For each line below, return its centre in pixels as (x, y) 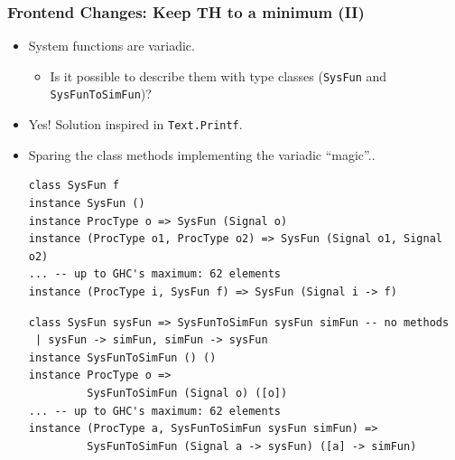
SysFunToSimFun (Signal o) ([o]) (187, 393)
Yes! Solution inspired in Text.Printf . (135, 124)
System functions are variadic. (111, 46)
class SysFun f (74, 186)
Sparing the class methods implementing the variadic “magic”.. (202, 154)
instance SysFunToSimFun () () (122, 357)
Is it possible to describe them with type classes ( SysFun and (218, 75)
